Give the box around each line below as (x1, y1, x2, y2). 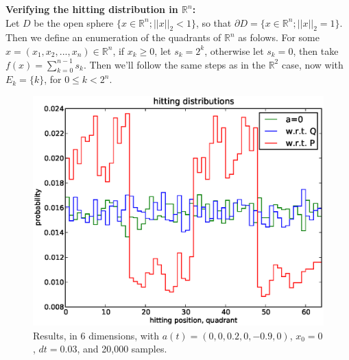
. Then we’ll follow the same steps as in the (83, 57, 265, 71)
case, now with (281, 57, 344, 71)
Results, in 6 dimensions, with (33, 328, 160, 342)
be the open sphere (34, 15, 114, 29)
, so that (195, 15, 232, 29)
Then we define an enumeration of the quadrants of (5, 30, 221, 45)
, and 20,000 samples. (77, 341, 167, 356)
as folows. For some (238, 30, 320, 45)
